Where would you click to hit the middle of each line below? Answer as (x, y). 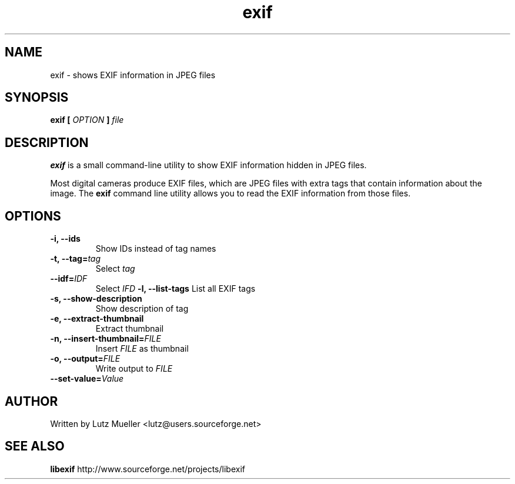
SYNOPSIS (37, 98)
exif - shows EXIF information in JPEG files (133, 75)
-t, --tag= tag (76, 259)
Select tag (115, 269)
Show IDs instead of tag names (156, 249)
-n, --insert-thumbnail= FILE (106, 339)
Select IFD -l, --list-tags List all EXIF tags (175, 289)
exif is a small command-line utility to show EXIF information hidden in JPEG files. (208, 165)
